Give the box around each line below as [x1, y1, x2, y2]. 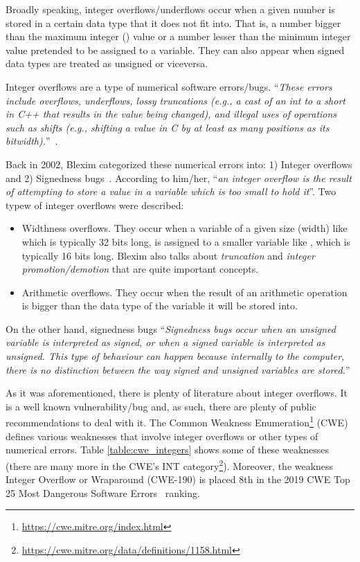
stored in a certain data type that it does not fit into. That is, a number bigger [6, 15, 341, 30]
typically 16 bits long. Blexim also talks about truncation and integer [21, 248, 315, 262]
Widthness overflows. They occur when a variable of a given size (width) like [21, 221, 348, 235]
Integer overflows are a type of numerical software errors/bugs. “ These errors [6, 79, 332, 93]
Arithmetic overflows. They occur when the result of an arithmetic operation [21, 284, 348, 299]
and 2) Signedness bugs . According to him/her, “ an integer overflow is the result [6, 170, 352, 185]
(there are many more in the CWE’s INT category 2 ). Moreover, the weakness [6, 456, 334, 473]
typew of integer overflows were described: [6, 197, 184, 212]
